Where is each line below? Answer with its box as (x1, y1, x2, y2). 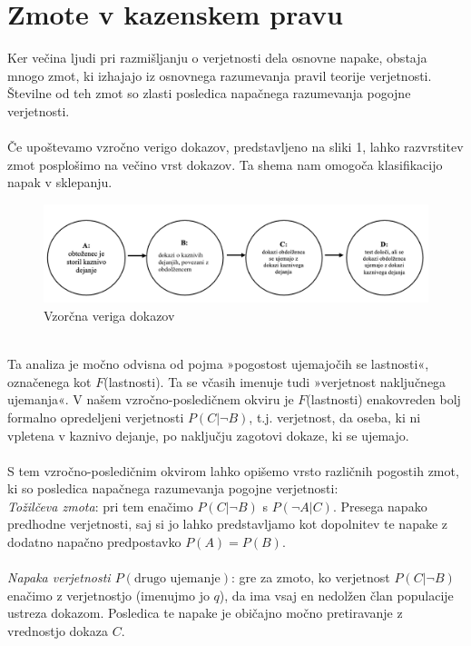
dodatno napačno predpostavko (7, 532, 182, 552)
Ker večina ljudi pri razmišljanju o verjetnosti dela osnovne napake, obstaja (7, 48, 427, 67)
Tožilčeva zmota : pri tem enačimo (7, 496, 193, 515)
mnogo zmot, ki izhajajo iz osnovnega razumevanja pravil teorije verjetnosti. (7, 65, 432, 84)
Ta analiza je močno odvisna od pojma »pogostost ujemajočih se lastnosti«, (7, 354, 429, 373)
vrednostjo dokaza (7, 621, 108, 641)
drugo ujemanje (133, 572, 221, 586)
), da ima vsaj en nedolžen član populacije (219, 585, 454, 604)
